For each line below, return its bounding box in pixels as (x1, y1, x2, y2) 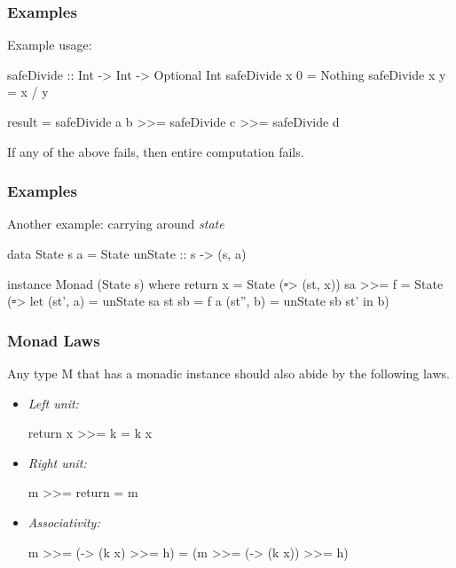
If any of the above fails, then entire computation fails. (7, 142, 304, 160)
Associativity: (28, 512, 100, 531)
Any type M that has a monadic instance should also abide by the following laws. (7, 364, 450, 382)
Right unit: (28, 453, 87, 471)
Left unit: (28, 393, 79, 412)
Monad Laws (7, 329, 100, 351)
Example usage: (7, 35, 92, 54)
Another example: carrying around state (7, 214, 224, 233)
